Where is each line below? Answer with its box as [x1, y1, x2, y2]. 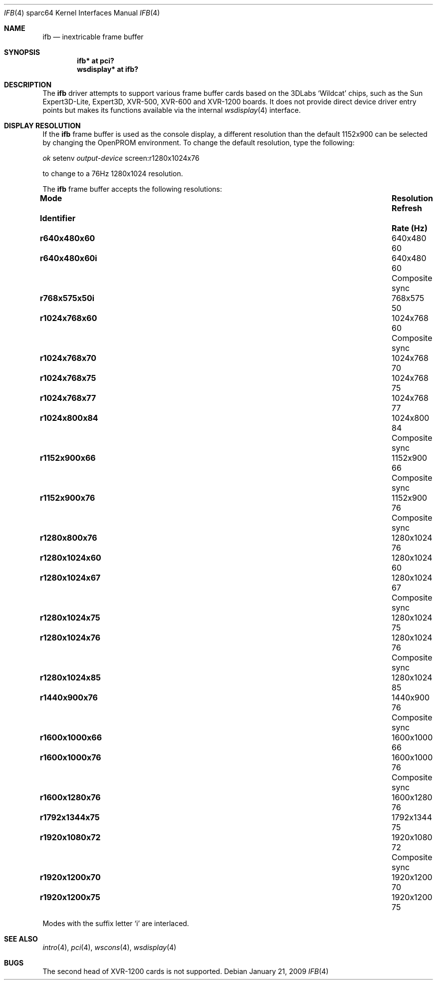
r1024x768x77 [40, 393, 96, 403]
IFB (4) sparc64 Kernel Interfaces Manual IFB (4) [4, 8, 160, 17]
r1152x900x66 [40, 453, 96, 463]
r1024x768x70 [40, 353, 97, 363]
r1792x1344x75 [40, 812, 100, 822]
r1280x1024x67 [40, 573, 101, 583]
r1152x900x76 [40, 493, 95, 503]
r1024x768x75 [40, 373, 96, 383]
